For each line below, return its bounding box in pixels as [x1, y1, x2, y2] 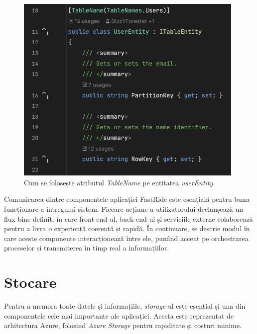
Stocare [4, 272, 57, 292]
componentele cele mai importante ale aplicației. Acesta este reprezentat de [4, 310, 234, 321]
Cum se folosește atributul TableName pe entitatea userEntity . [24, 177, 215, 187]
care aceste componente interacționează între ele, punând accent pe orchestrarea [4, 233, 249, 243]
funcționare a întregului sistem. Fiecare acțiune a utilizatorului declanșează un [4, 203, 244, 214]
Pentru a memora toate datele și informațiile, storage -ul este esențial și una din [4, 301, 246, 311]
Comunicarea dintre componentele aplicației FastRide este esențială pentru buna [4, 194, 250, 204]
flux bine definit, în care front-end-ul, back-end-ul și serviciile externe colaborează [4, 213, 253, 224]
